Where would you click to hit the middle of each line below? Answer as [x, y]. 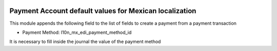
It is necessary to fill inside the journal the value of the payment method [85, 42]
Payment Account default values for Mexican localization [103, 11]
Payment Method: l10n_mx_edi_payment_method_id [77, 32]
